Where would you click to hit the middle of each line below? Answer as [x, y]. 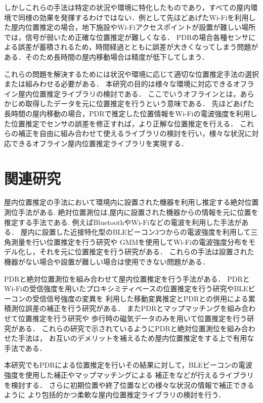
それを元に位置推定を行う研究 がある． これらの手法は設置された [147, 252]
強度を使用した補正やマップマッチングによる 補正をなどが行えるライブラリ [129, 374]
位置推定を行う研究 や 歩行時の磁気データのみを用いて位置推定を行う [133, 318]
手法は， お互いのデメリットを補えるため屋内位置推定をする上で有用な [136, 338]
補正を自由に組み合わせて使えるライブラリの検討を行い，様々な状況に [135, 133]
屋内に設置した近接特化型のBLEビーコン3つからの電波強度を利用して [136, 232]
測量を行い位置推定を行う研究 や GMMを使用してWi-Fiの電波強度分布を [129, 241]
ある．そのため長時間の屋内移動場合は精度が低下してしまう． [106, 56]
